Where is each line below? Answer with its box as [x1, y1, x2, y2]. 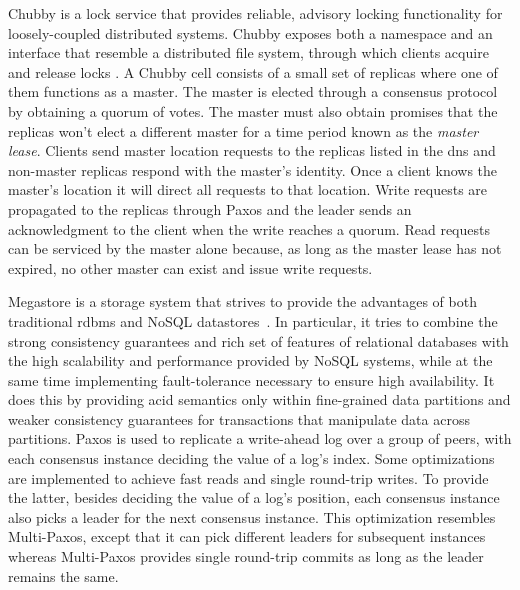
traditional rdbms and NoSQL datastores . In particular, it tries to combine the [8, 310, 498, 331]
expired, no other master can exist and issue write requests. [8, 257, 373, 278]
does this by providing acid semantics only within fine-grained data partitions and [8, 389, 511, 410]
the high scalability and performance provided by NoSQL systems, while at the [8, 350, 493, 371]
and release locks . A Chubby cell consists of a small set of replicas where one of [8, 61, 498, 82]
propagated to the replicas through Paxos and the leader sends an [8, 198, 412, 219]
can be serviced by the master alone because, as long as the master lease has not [8, 238, 502, 259]
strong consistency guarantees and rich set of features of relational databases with [8, 330, 509, 351]
